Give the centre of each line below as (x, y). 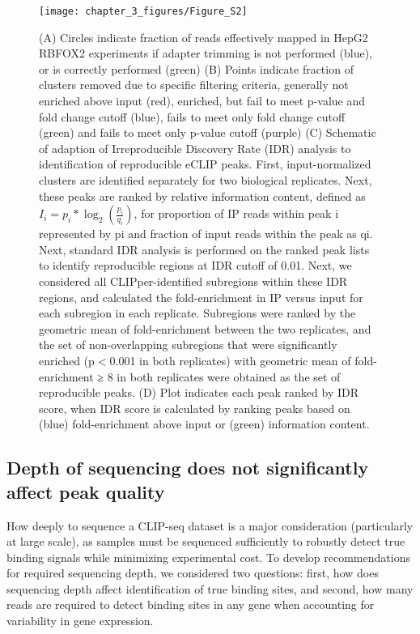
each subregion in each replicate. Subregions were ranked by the (197, 313)
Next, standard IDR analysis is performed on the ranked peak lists (204, 249)
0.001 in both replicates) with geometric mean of (230, 360)
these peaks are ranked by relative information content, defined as (202, 196)
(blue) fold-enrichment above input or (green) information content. (204, 424)
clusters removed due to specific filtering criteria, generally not (194, 85)
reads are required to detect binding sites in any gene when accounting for (191, 604)
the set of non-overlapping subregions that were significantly (188, 345)
